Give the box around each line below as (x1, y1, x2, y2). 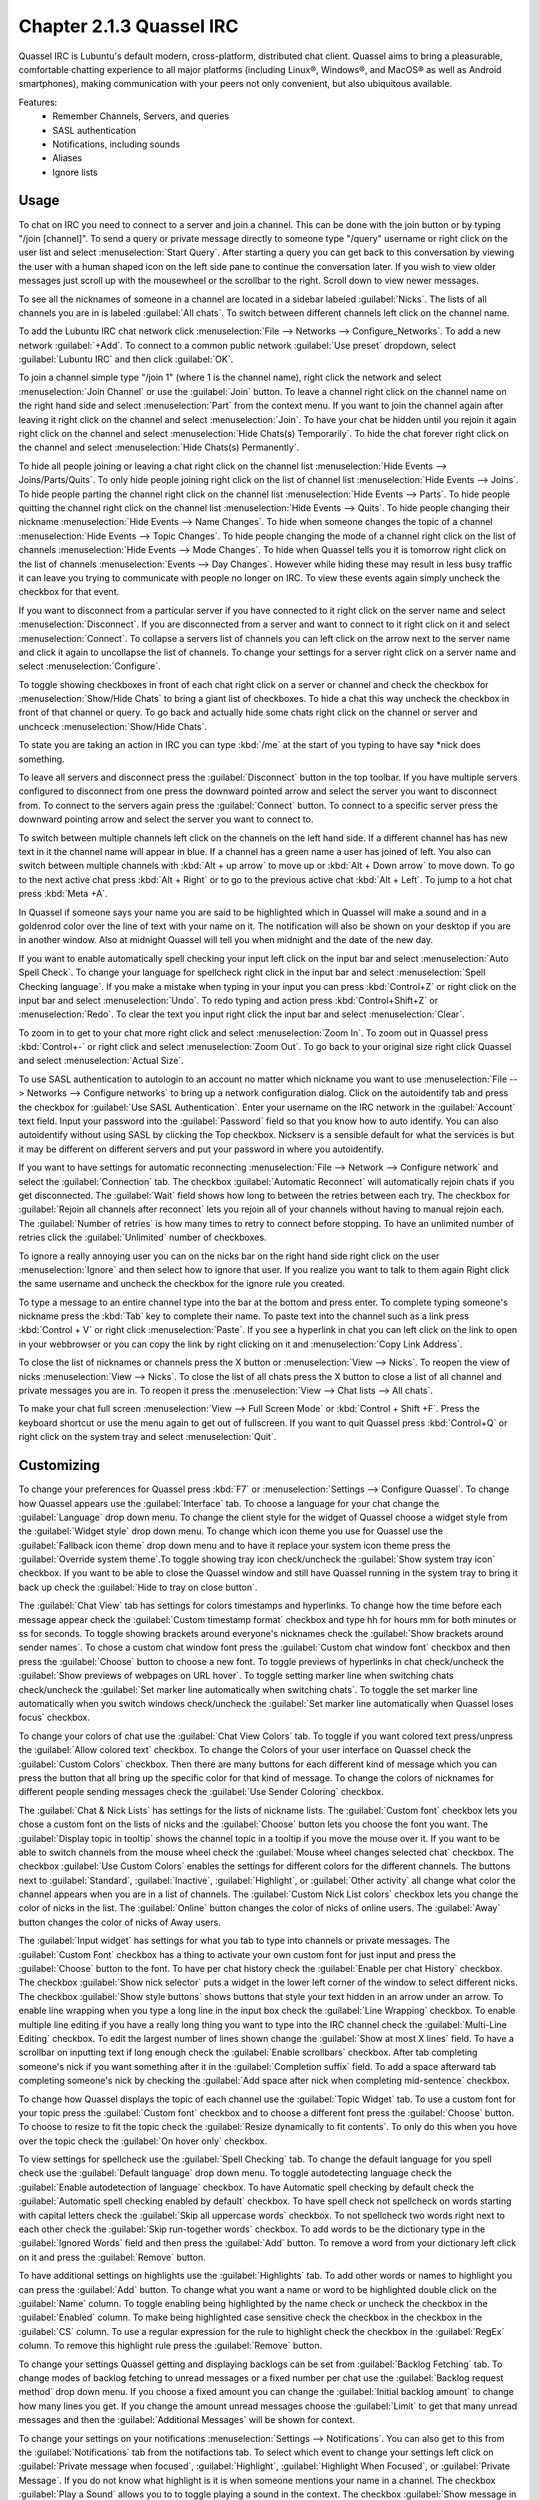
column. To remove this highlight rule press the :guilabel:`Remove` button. (18, 2340, 323, 2352)
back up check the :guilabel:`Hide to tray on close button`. (18, 1581, 258, 1593)
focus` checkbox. (18, 1711, 90, 1724)
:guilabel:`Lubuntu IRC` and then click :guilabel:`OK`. (18, 353, 234, 365)
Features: (18, 96, 58, 108)
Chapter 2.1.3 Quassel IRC (18, 15, 239, 37)
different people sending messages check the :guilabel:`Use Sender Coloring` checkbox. (18, 1786, 384, 1798)
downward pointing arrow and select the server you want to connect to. (18, 813, 314, 825)
